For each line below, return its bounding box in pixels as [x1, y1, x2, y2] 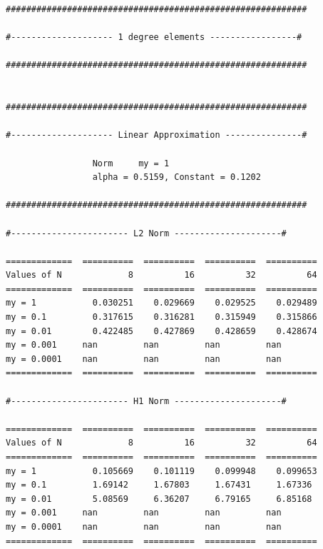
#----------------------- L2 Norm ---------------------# [6, 228, 287, 238]
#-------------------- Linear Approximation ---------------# [6, 130, 307, 141]
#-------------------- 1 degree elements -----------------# [6, 32, 302, 43]
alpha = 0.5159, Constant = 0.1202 [92, 172, 261, 183]
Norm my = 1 [92, 158, 170, 168]
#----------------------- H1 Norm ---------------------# [6, 396, 287, 406]
